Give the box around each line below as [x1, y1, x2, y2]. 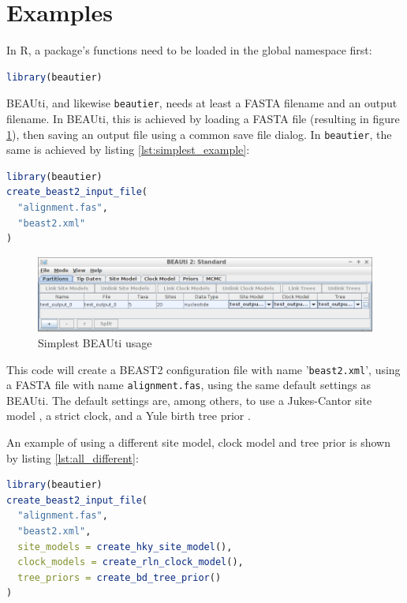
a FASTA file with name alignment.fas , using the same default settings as [6, 376, 371, 393]
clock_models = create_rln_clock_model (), [17, 556, 244, 568]
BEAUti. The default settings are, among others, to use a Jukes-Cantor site [6, 391, 372, 408]
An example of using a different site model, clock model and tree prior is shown [6, 434, 390, 450]
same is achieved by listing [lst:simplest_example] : [6, 141, 250, 158]
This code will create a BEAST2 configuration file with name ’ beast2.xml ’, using [6, 361, 401, 377]
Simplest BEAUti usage [38, 334, 152, 350]
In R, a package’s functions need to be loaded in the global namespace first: [6, 42, 372, 58]
